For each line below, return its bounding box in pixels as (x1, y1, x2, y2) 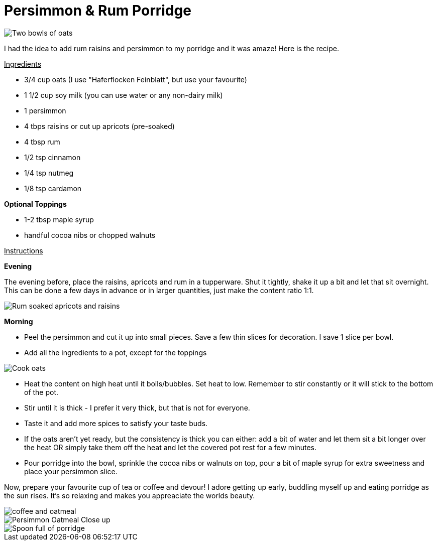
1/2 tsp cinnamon (24, 153, 81, 162)
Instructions (4, 246, 43, 255)
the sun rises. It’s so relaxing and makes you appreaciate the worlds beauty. (4, 491, 255, 500)
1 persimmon (24, 106, 66, 115)
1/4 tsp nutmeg (24, 168, 74, 177)
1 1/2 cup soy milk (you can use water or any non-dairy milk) (24, 90, 223, 99)
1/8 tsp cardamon (24, 184, 82, 193)
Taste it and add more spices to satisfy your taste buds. (24, 419, 208, 428)
